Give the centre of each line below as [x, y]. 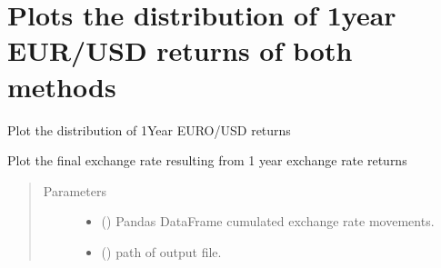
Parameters [75, 190]
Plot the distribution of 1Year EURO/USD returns [149, 129]
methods [62, 86]
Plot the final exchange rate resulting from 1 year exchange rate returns [207, 160]
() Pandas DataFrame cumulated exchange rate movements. [268, 221]
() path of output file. [161, 251]
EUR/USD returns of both [180, 50]
